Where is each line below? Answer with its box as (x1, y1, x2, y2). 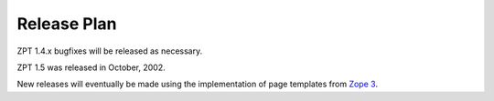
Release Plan (16, 14, 117, 34)
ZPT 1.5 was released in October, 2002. (16, 62, 166, 73)
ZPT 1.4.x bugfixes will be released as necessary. (16, 45, 203, 56)
